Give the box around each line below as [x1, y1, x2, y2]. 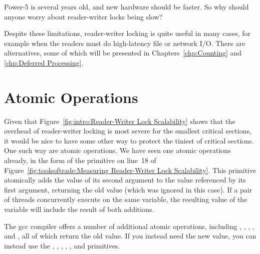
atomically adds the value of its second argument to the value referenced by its [4, 174, 246, 185]
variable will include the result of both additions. [4, 204, 154, 214]
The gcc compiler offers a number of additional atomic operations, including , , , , [4, 220, 254, 231]
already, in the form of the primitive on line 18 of [4, 155, 156, 165]
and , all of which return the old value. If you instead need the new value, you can [4, 230, 256, 241]
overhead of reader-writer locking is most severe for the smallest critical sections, [4, 125, 251, 136]
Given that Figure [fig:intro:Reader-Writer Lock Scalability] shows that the [4, 115, 235, 126]
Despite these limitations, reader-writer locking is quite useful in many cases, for [4, 28, 251, 38]
